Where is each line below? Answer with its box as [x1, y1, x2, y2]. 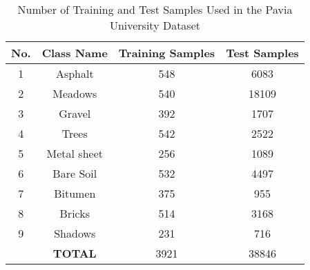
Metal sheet [46, 145, 103, 161]
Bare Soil [52, 165, 97, 181]
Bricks [59, 205, 90, 221]
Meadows [52, 85, 97, 101]
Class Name [41, 45, 108, 61]
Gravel [59, 105, 91, 121]
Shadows [54, 225, 96, 241]
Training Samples [118, 45, 215, 61]
